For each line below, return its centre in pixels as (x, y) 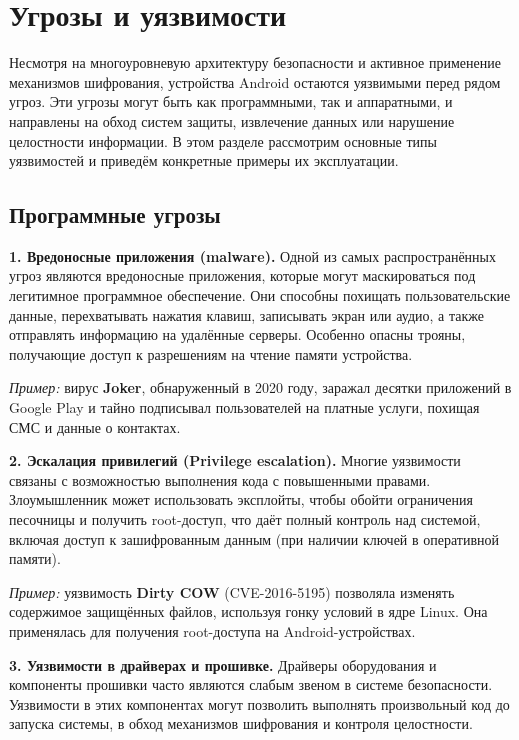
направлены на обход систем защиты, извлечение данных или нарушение (232, 120)
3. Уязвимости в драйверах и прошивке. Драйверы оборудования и (223, 664)
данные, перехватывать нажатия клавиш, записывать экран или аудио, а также (246, 314)
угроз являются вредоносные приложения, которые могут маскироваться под (242, 275)
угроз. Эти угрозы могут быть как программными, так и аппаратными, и (231, 101)
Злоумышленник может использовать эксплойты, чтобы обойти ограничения (241, 499)
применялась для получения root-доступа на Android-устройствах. (212, 630)
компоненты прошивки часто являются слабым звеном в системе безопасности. (251, 684)
